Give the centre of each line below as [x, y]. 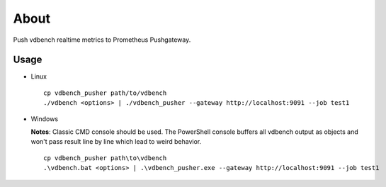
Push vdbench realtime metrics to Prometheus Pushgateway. [102, 40]
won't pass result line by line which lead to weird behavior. [116, 142]
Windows [45, 119]
